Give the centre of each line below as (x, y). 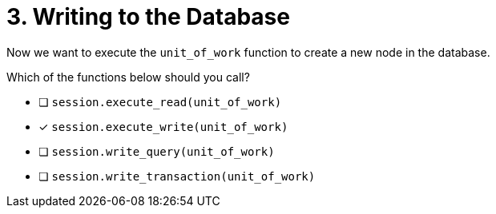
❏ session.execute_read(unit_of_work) (160, 101)
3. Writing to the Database (148, 17)
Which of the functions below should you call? (128, 77)
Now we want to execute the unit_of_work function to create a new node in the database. (248, 52)
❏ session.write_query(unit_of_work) (157, 151)
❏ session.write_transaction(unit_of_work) (177, 176)
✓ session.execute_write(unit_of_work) (163, 126)
